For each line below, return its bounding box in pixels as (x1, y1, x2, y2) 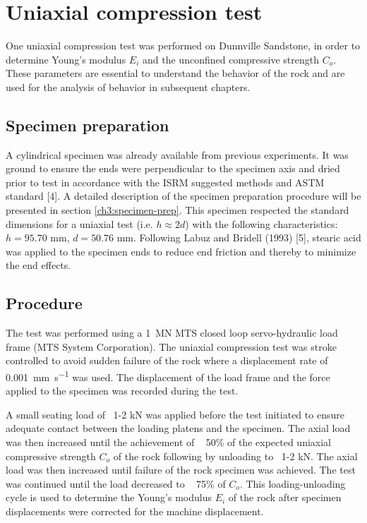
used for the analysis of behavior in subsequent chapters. (6, 79, 251, 94)
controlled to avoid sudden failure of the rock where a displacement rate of (6, 353, 328, 368)
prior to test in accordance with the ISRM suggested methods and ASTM (6, 174, 325, 189)
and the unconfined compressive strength (143, 52, 319, 66)
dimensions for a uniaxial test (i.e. (6, 216, 153, 231)
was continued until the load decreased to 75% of (6, 476, 226, 491)
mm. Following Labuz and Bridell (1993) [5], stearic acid (116, 230, 361, 245)
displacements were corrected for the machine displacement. (6, 504, 264, 519)
